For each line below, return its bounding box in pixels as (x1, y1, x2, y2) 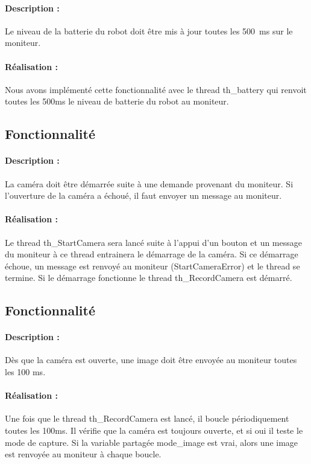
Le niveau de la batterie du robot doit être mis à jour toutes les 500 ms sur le (5, 24, 293, 37)
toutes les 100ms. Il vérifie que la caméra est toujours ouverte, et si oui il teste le (5, 424, 303, 437)
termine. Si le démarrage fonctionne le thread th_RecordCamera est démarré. (5, 271, 292, 284)
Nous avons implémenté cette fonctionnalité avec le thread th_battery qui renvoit (5, 83, 307, 95)
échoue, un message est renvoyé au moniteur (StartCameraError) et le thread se (5, 259, 300, 272)
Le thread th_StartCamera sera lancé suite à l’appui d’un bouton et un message (5, 236, 302, 248)
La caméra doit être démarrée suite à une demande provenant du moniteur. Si (5, 177, 294, 190)
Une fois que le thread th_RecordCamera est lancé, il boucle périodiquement (5, 412, 289, 425)
